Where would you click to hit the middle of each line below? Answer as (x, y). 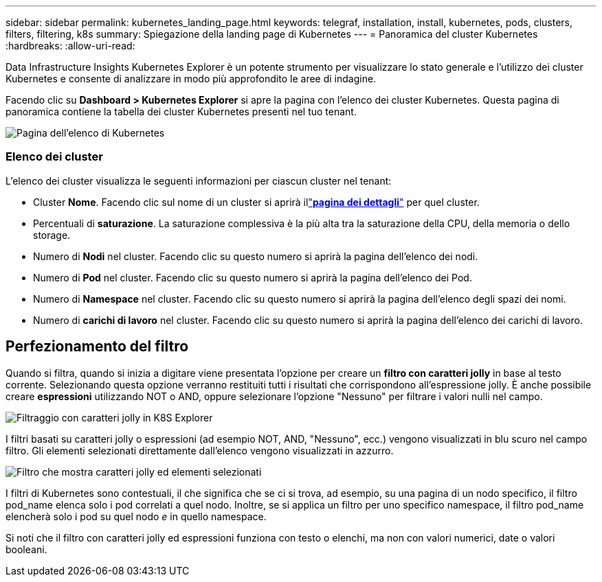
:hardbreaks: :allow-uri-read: (70, 46)
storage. (52, 235)
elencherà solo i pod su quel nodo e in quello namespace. (136, 516)
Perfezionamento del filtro (97, 347)
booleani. (26, 549)
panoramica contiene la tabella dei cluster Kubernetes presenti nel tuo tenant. (181, 112)
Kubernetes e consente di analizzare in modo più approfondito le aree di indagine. (191, 79)
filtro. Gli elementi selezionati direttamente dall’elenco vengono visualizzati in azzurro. (200, 450)
